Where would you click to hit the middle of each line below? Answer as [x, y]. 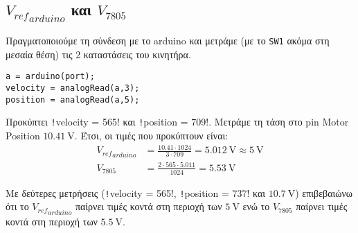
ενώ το [256, 206]
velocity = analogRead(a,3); [73, 88]
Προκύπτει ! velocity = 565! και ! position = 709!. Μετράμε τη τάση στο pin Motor [177, 122]
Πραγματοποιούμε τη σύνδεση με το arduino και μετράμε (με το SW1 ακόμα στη [168, 41]
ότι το [17, 206]
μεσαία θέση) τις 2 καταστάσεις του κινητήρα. [98, 54]
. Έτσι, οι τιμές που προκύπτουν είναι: [151, 136]
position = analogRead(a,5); [73, 100]
